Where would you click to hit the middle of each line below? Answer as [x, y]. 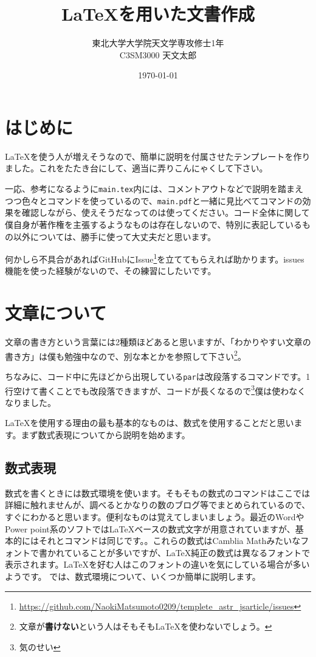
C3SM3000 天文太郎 [158, 54]
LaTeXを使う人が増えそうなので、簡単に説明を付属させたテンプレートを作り [158, 156]
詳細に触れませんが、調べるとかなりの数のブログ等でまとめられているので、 [158, 505]
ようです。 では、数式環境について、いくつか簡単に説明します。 [133, 576]
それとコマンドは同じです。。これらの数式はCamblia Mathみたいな [170, 541]
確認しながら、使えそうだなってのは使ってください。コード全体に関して [166, 212]
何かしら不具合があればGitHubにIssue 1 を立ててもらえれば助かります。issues [155, 258]
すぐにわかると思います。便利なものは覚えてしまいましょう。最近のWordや [155, 517]
